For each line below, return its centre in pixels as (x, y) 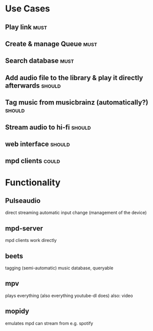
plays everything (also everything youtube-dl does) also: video (69, 295)
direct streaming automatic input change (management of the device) (76, 213)
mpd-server (24, 228)
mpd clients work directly (31, 240)
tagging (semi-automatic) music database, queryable (59, 268)
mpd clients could (33, 161)
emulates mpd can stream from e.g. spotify (49, 323)
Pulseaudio (23, 200)
